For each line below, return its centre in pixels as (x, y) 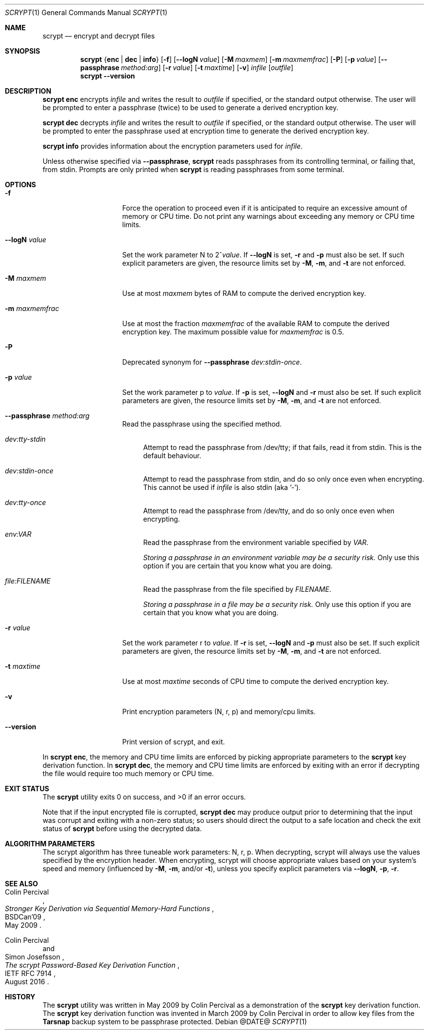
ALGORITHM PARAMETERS (50, 844)
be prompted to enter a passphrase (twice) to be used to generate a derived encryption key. (190, 107)
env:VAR (18, 534)
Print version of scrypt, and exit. (174, 742)
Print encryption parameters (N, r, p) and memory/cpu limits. (219, 712)
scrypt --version (107, 76)
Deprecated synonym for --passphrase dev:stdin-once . (212, 362)
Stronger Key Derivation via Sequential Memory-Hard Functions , (109, 908)
